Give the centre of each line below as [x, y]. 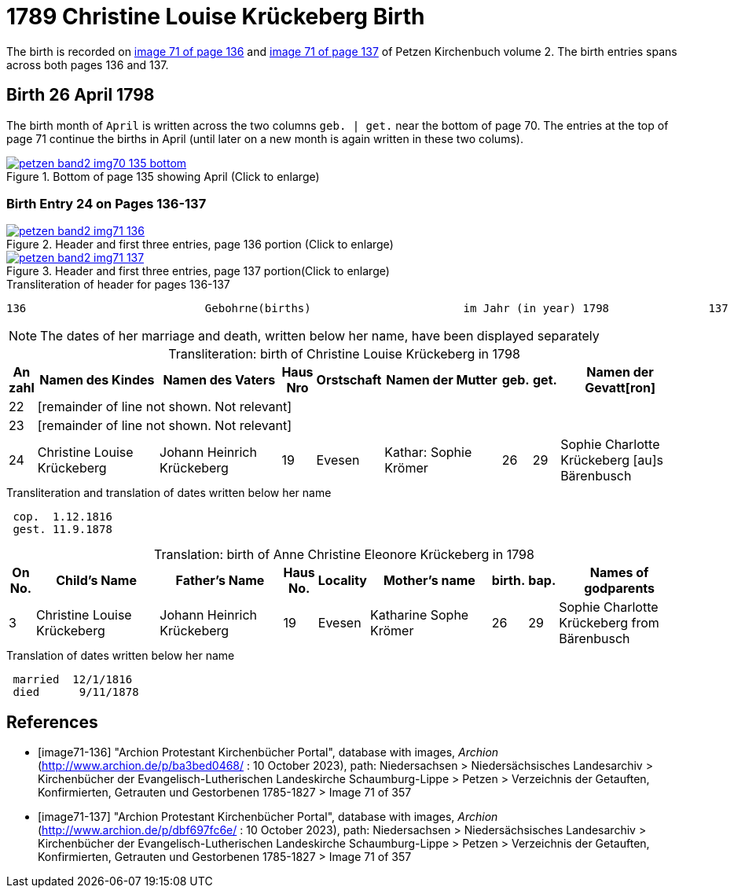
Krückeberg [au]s [612, 460]
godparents [620, 589]
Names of [619, 573]
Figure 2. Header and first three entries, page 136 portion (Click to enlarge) [200, 245]
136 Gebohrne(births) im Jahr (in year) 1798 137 [367, 309]
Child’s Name [96, 581]
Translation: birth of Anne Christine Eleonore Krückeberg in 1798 [344, 555]
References [52, 722]
